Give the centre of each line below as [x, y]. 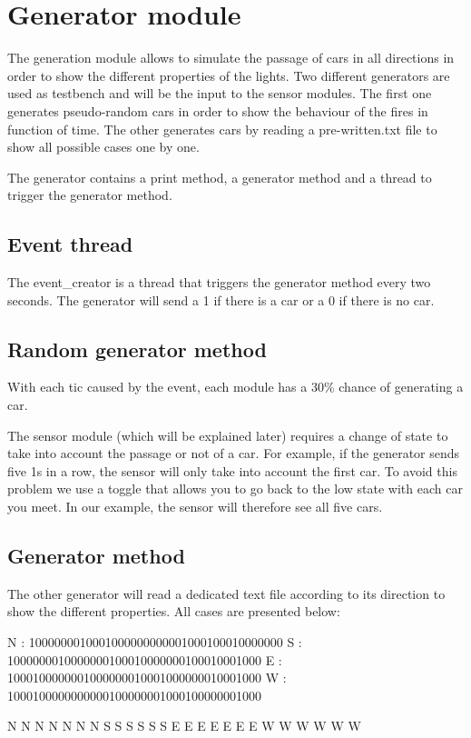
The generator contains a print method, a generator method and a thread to [220, 177]
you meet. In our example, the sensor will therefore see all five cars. [195, 507]
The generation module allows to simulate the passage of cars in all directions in [231, 58]
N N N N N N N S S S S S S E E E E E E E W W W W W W [184, 726]
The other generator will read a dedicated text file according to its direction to [226, 593]
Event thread [70, 244]
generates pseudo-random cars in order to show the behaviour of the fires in [218, 110]
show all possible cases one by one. [103, 147]
